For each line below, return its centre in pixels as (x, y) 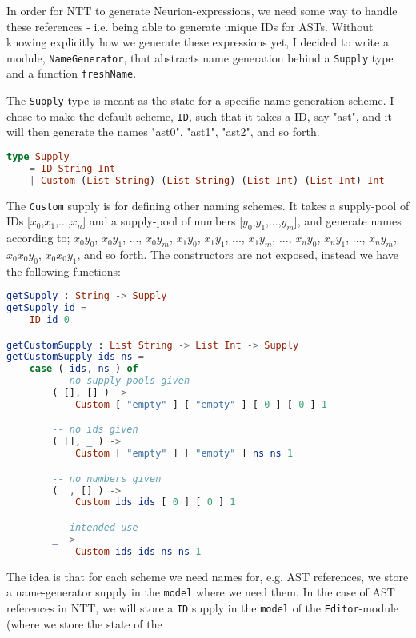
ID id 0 (49, 320)
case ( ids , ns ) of (84, 369)
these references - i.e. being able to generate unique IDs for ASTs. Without (190, 26)
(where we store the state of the (84, 623)
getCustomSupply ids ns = (75, 357)
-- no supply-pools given (121, 381)
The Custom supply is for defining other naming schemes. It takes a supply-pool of (208, 205)
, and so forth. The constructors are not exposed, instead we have (238, 254)
